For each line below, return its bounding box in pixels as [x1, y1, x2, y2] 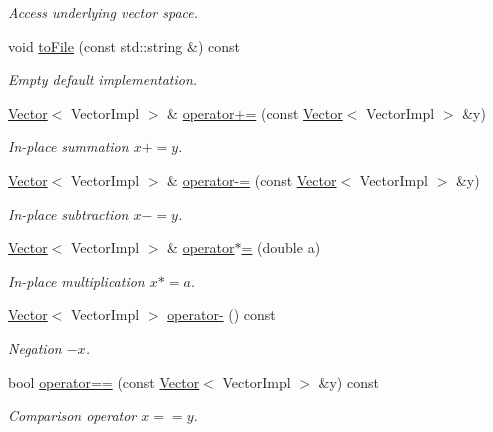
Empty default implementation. [8, 69, 198, 90]
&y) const [318, 371, 379, 392]
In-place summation [8, 136, 129, 157]
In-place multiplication [8, 270, 145, 291]
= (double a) [241, 237, 321, 258]
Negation [8, 337, 62, 358]
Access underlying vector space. [8, 2, 199, 22]
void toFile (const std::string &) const [8, 35, 240, 56]
